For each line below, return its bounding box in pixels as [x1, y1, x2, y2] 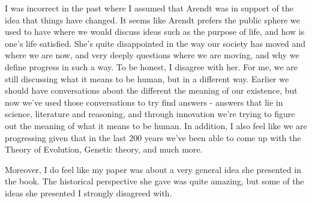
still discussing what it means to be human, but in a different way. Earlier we [5, 72, 289, 85]
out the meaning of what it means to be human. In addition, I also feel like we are [5, 119, 307, 132]
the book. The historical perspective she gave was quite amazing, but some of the [5, 175, 304, 187]
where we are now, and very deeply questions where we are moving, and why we [5, 49, 299, 61]
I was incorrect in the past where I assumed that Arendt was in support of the [5, 2, 293, 14]
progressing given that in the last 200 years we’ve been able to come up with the [5, 131, 301, 144]
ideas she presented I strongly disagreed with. [5, 186, 172, 199]
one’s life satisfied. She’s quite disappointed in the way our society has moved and [5, 37, 306, 49]
